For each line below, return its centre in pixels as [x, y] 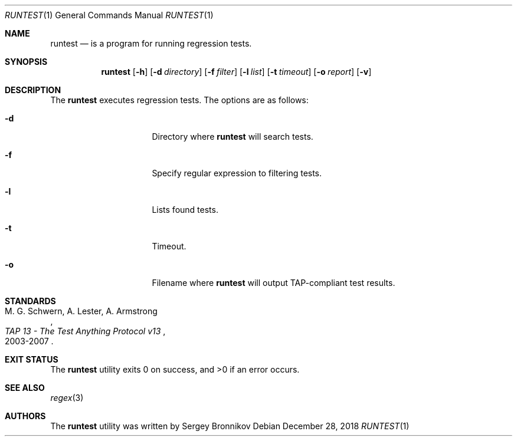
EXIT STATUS [32, 359]
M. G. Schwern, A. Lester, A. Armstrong [81, 311]
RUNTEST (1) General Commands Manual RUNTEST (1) [109, 15]
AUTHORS [25, 416]
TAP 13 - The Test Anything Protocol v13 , [85, 331]
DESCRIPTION [33, 90]
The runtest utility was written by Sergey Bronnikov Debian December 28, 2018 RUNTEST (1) [230, 426]
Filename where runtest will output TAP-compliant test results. [274, 283]
